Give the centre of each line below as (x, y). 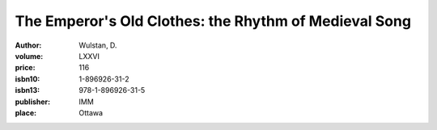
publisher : (33, 102)
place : (26, 112)
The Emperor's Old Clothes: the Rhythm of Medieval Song (213, 21)
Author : (28, 45)
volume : (29, 56)
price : (25, 68)
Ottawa (91, 112)
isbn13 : (28, 90)
